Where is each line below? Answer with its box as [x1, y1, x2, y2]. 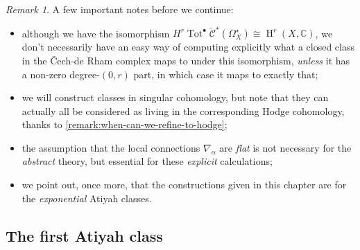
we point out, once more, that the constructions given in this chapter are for [22, 177, 347, 192]
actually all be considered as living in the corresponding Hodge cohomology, [22, 103, 345, 118]
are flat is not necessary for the [219, 140, 352, 154]
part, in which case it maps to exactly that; [133, 66, 318, 81]
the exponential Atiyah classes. [22, 190, 152, 205]
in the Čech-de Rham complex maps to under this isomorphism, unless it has [22, 53, 350, 67]
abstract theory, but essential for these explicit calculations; [22, 154, 273, 168]
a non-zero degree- [22, 66, 100, 81]
